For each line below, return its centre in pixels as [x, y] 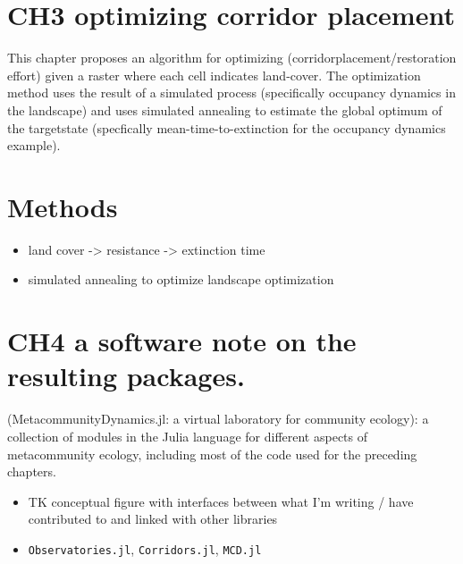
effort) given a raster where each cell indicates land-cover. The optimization [214, 75]
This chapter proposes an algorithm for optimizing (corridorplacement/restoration [232, 58]
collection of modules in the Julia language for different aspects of [188, 436]
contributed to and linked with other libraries [153, 519]
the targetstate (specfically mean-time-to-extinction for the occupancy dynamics [227, 127]
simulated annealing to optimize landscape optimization [181, 279]
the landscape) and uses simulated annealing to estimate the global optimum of [225, 109]
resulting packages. [126, 376]
